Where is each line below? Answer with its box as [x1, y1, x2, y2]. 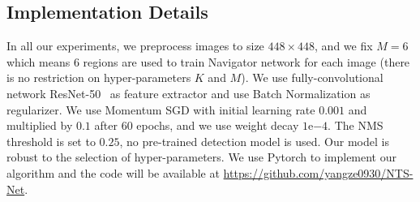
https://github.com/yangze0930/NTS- [223, 164, 414, 181]
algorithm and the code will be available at [6, 164, 220, 181]
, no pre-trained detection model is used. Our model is [119, 132, 389, 149]
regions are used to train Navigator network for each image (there [83, 53, 410, 70]
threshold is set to [6, 132, 96, 149]
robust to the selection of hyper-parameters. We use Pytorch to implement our [6, 148, 396, 165]
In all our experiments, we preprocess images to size [6, 37, 264, 54]
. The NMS [328, 117, 384, 134]
